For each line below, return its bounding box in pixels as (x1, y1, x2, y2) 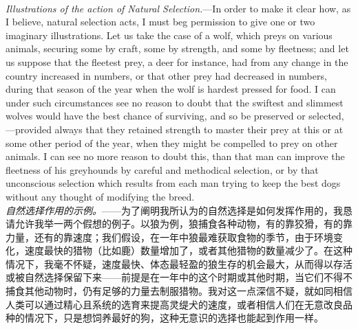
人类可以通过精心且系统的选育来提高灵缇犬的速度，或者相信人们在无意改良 (6, 297, 343, 311)
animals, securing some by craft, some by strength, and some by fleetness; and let (6, 41, 349, 56)
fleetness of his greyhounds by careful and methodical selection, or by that (6, 162, 319, 177)
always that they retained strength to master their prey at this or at (54, 122, 344, 136)
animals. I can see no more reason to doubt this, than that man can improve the (6, 149, 345, 163)
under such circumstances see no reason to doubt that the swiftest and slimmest (6, 95, 344, 109)
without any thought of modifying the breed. (6, 189, 195, 203)
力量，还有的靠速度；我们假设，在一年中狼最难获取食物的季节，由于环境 (6, 229, 333, 244)
